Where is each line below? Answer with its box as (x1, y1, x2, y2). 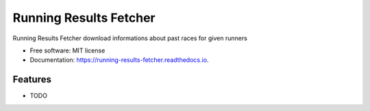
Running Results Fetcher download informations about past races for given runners (12, 34, 248, 42)
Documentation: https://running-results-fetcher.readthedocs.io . (29, 56, 209, 64)
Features (12, 74, 51, 85)
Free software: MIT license (29, 46, 106, 54)
